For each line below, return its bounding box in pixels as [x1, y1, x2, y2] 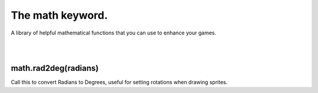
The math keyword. [11, 9, 108, 22]
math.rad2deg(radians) [11, 63, 99, 73]
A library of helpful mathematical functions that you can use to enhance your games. [11, 29, 217, 36]
